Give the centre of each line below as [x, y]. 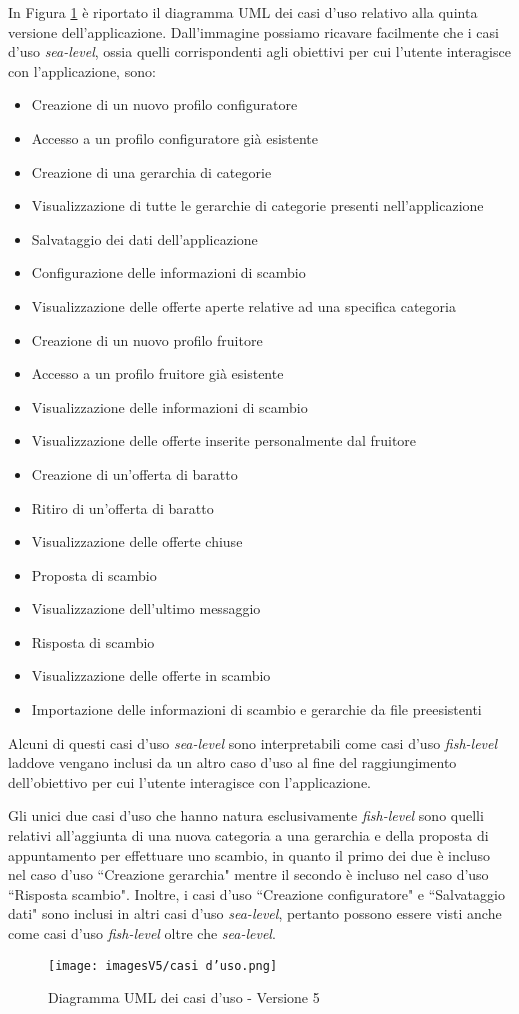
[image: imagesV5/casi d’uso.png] [163, 965]
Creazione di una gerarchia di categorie [151, 171]
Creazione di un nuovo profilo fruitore [147, 339]
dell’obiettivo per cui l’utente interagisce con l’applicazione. [190, 781]
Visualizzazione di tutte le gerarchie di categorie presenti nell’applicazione [257, 205]
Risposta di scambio [93, 641]
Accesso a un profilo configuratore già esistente [175, 137]
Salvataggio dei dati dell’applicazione [144, 238]
